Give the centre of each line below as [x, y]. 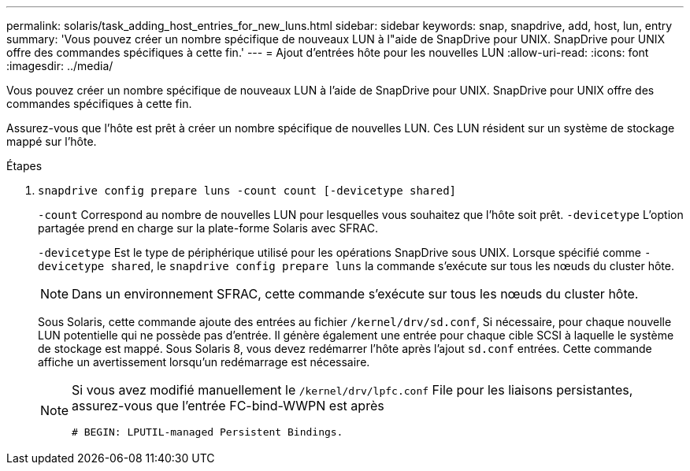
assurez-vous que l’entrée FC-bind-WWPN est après [228, 406]
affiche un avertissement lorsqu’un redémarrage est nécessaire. [204, 362]
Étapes [24, 166]
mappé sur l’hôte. [52, 141]
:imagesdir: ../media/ [60, 66]
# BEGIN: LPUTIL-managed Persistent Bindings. [208, 432]
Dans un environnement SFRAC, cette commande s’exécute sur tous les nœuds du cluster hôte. [355, 294]
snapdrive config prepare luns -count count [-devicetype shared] [247, 191]
